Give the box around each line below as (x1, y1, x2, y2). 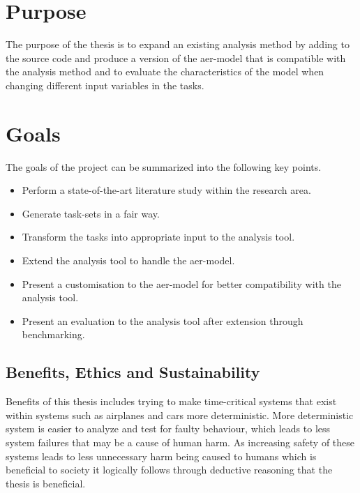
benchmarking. (22, 327, 85, 342)
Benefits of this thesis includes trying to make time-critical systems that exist (6, 394, 337, 409)
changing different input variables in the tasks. (6, 77, 204, 92)
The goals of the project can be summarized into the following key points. (6, 159, 322, 174)
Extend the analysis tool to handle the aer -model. (22, 253, 235, 267)
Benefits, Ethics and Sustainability (6, 361, 260, 383)
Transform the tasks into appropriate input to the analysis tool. (22, 229, 295, 244)
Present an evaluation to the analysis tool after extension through (22, 313, 303, 328)
